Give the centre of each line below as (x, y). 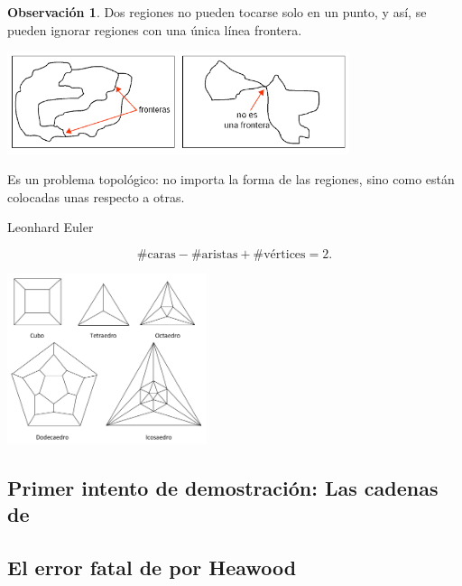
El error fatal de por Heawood (152, 567)
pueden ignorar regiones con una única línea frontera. (155, 29)
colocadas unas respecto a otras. (96, 196)
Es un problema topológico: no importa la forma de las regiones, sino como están (231, 179)
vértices (285, 254)
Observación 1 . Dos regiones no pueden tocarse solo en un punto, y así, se (217, 12)
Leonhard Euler (51, 227)
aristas (220, 254)
